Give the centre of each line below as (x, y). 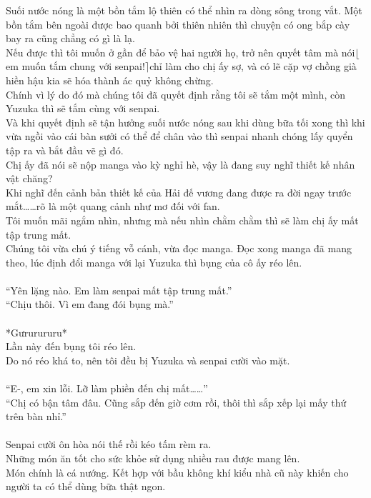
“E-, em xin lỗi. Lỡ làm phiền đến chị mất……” (107, 388)
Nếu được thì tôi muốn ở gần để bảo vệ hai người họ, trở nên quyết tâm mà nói (180, 52)
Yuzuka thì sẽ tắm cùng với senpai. (83, 108)
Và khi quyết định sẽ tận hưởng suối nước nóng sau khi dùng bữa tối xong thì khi (185, 122)
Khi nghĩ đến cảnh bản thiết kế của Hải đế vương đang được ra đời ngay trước (179, 192)
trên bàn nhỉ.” (36, 416)
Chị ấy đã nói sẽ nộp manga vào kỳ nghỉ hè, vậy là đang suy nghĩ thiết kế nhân (180, 164)
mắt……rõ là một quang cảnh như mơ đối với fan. (113, 206)
